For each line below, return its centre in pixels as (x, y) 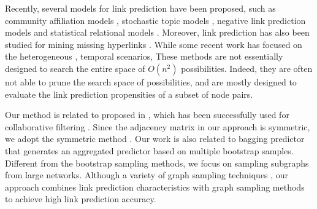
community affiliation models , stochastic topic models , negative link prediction (155, 20)
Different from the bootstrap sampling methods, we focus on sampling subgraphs (157, 163)
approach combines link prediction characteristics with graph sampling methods (155, 187)
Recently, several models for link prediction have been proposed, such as (140, 8)
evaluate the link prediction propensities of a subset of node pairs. (129, 94)
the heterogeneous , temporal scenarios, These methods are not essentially (144, 56)
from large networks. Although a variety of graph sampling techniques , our (147, 175)
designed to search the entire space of (75, 68)
